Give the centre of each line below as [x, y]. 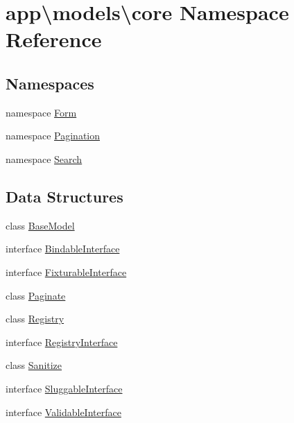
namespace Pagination [53, 136]
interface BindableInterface [63, 249]
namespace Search [44, 158]
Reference [54, 39]
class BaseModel [40, 225]
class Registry [35, 319]
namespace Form [41, 112]
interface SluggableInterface [64, 388]
